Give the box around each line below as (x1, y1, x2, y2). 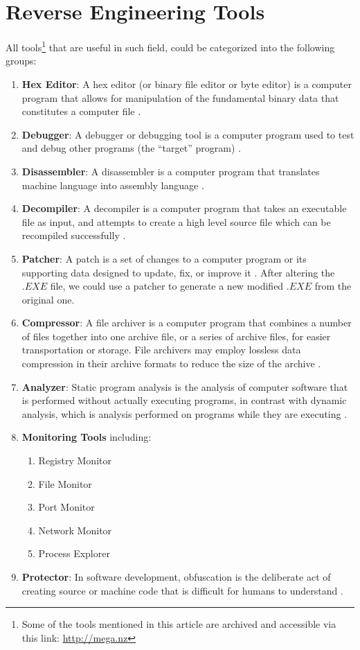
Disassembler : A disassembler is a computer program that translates (21, 164, 320, 178)
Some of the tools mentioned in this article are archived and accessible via (21, 617, 336, 631)
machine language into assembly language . (21, 177, 204, 192)
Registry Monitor (38, 453, 111, 468)
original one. (21, 292, 75, 306)
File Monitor (38, 476, 92, 491)
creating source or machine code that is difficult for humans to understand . (21, 583, 343, 597)
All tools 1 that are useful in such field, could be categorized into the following (6, 38, 335, 54)
